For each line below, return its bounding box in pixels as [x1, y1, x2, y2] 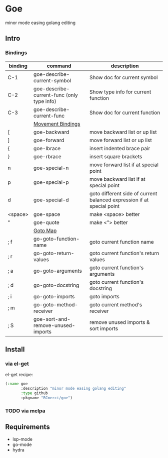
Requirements [5, 423, 50, 431]
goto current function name [89, 238, 154, 245]
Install [5, 345, 25, 354]
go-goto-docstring [33, 282, 79, 289]
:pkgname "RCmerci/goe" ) [20, 395, 72, 400]
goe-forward [33, 137, 64, 144]
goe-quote [33, 219, 59, 226]
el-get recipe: [5, 372, 33, 378]
